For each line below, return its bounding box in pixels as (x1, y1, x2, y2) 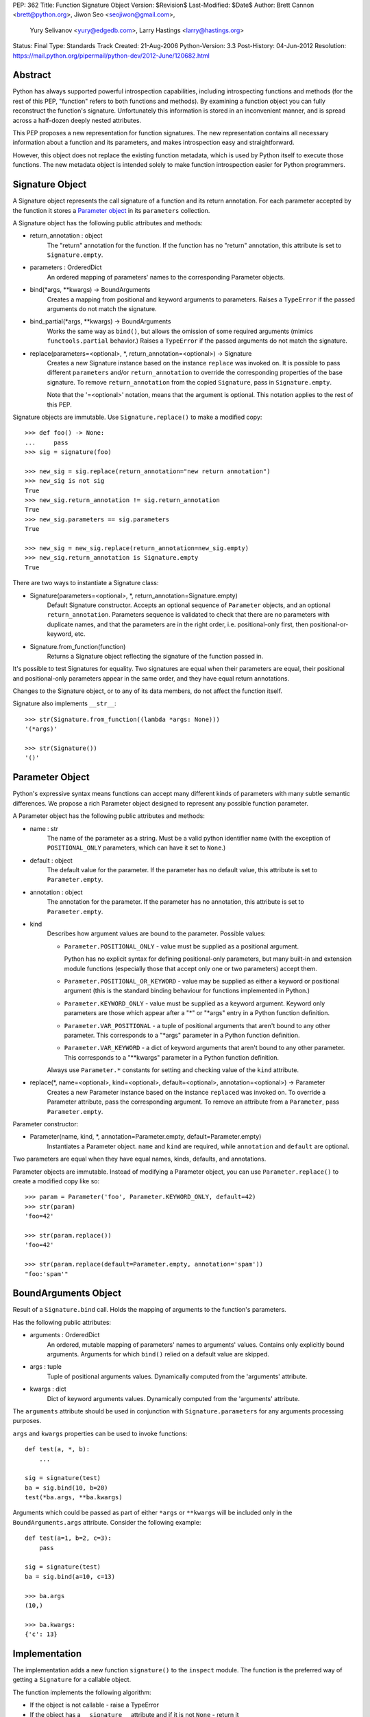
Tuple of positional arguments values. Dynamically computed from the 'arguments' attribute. (47, 1372, 308, 1380)
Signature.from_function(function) (29, 642, 126, 650)
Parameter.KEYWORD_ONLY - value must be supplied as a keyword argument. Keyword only (64, 999, 325, 1008)
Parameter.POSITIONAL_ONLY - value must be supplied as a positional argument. (64, 942, 299, 951)
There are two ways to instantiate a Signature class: (12, 579, 159, 587)
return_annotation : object (29, 231, 103, 240)
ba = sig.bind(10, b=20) (25, 1483, 108, 1492)
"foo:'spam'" (25, 1270, 69, 1277)
